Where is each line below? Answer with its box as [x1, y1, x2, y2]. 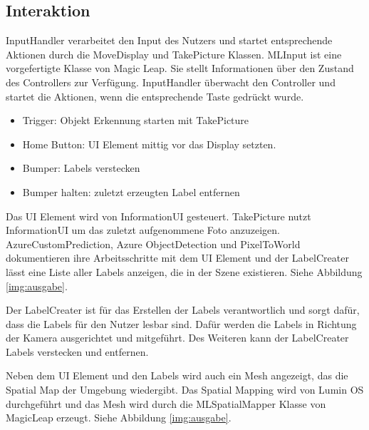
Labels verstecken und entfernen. [6, 344, 149, 359]
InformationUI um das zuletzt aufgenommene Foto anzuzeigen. [6, 222, 280, 237]
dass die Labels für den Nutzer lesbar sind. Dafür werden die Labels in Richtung [6, 316, 357, 331]
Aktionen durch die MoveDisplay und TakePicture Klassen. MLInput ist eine [6, 46, 342, 61]
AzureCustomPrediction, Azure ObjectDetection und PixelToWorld [6, 236, 301, 251]
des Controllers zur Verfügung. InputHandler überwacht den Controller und [6, 74, 336, 89]
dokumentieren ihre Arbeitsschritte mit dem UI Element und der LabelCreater [6, 250, 349, 265]
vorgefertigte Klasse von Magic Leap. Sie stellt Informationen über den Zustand [6, 61, 354, 76]
